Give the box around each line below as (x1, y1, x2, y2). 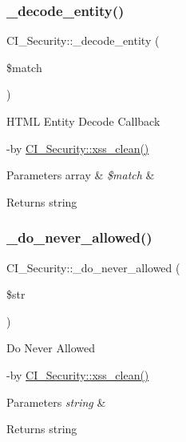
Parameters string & (6, 393, 106, 410)
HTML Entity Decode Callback (6, 113, 160, 129)
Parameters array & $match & (6, 167, 155, 183)
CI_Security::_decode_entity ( (6, 32, 160, 49)
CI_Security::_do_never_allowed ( (6, 259, 180, 275)
